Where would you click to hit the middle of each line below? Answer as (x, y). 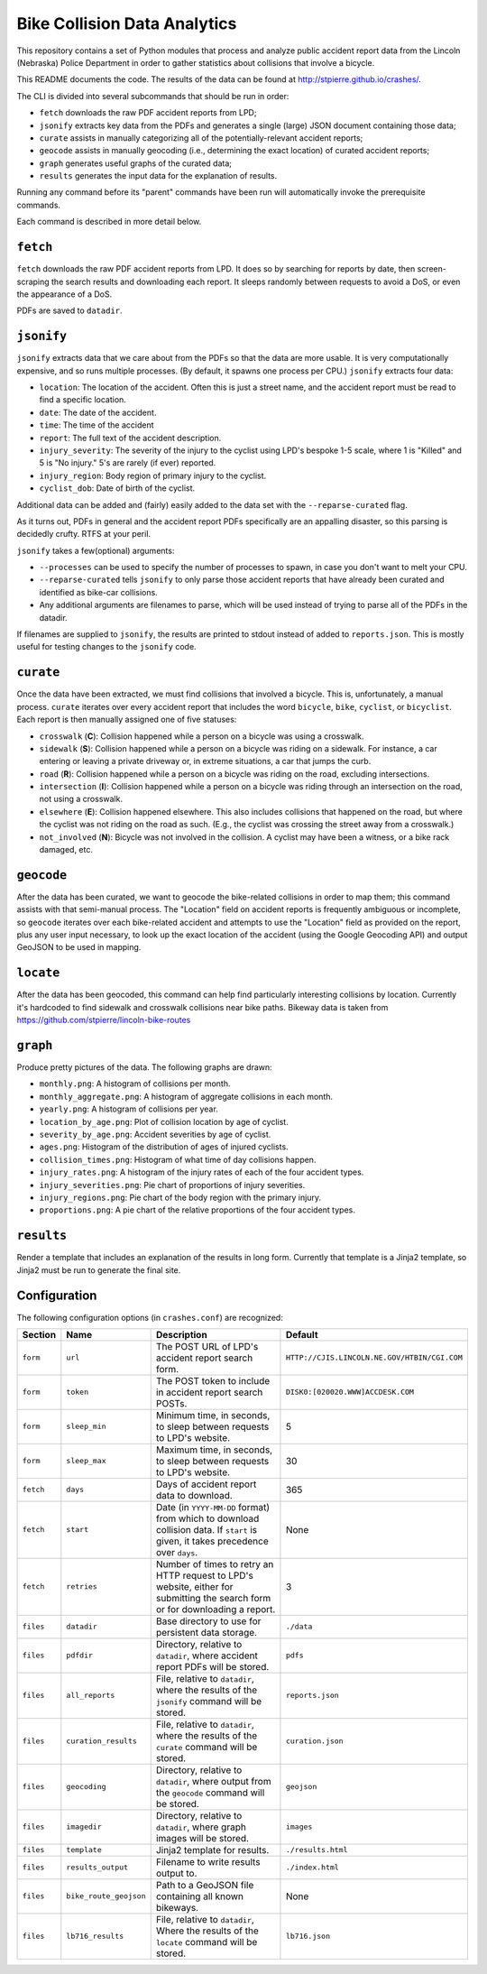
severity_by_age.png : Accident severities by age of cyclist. (155, 1135)
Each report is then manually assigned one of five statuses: (127, 719)
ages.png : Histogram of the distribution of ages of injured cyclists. (164, 1147)
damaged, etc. (66, 850)
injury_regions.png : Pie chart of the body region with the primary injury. (180, 1197)
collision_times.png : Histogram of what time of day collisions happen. (178, 1159)
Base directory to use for (208, 1621)
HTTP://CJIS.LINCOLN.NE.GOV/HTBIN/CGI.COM (374, 1358)
